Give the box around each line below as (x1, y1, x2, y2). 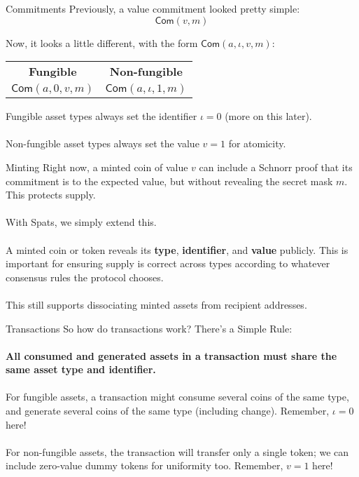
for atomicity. (228, 136, 286, 151)
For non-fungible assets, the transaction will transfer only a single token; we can (6, 444, 349, 459)
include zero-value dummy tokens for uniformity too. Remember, (6, 458, 283, 473)
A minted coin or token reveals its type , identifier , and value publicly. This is (6, 242, 349, 257)
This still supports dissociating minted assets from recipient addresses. (6, 297, 307, 311)
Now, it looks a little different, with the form (6, 35, 198, 50)
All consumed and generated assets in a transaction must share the (6, 348, 337, 363)
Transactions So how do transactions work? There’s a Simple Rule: (6, 321, 293, 335)
